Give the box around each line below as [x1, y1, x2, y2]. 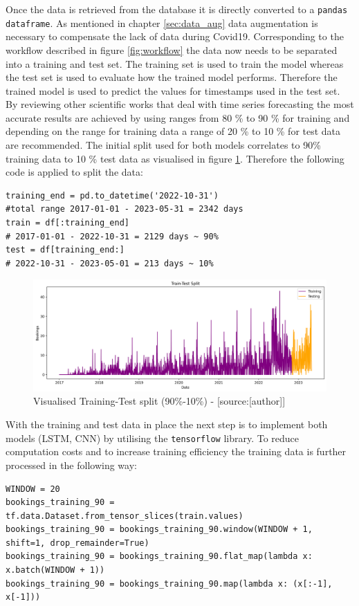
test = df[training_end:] [6, 245, 125, 255]
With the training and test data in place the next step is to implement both [6, 417, 328, 432]
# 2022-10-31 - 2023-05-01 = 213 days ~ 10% [6, 258, 214, 268]
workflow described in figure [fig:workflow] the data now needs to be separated [6, 42, 338, 57]
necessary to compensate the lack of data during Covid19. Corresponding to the [6, 29, 344, 44]
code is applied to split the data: [6, 165, 143, 179]
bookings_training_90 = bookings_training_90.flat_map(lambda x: [6, 551, 313, 562]
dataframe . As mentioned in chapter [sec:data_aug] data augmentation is [6, 15, 318, 30]
